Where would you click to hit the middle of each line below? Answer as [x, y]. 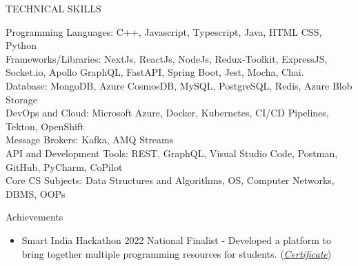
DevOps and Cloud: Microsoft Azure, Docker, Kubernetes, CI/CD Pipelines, [167, 113]
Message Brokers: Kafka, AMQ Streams [90, 140]
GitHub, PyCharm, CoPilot [64, 166]
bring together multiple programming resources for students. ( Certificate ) [177, 253]
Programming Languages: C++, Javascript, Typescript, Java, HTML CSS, [164, 31]
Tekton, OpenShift [45, 126]
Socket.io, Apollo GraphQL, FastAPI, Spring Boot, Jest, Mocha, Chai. [155, 72]
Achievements [34, 217]
